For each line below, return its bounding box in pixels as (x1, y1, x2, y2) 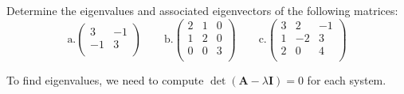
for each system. (307, 71, 386, 88)
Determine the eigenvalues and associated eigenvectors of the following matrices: (6, 2, 398, 18)
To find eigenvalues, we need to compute (6, 71, 204, 88)
